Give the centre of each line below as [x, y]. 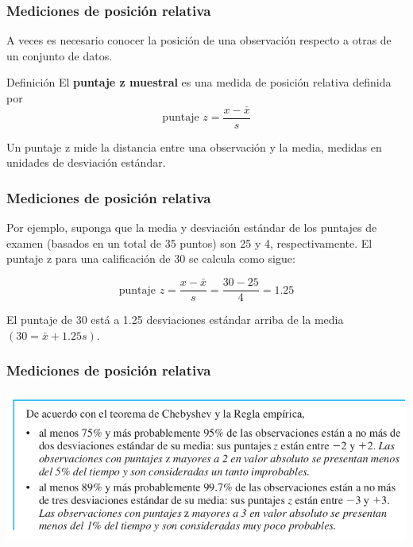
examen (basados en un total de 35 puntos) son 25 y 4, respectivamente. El [189, 243]
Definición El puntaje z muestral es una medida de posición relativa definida [199, 82]
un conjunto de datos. [60, 55]
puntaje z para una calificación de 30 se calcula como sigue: [151, 258]
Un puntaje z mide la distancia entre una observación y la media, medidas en [194, 146]
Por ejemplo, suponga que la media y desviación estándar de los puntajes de [192, 227]
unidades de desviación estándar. [86, 162]
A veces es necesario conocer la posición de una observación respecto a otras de [199, 40]
